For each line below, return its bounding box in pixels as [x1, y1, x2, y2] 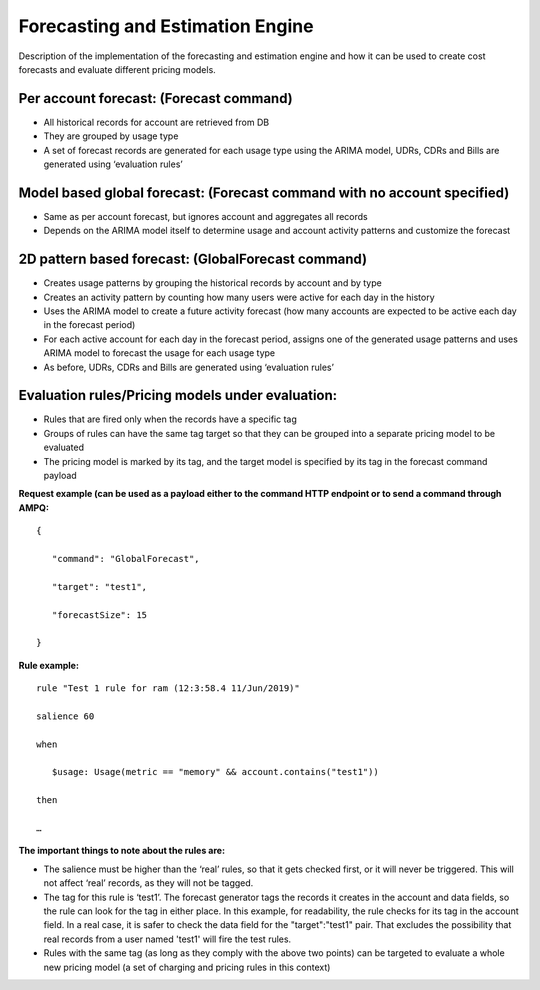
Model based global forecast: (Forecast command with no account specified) [18, 184, 510, 201]
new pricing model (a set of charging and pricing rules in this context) [43, 961, 331, 973]
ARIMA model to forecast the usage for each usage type [43, 347, 276, 359]
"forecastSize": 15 [51, 609, 148, 620]
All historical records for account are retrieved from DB [43, 116, 270, 128]
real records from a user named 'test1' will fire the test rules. [43, 933, 292, 945]
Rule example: [18, 659, 80, 671]
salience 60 [36, 710, 95, 722]
